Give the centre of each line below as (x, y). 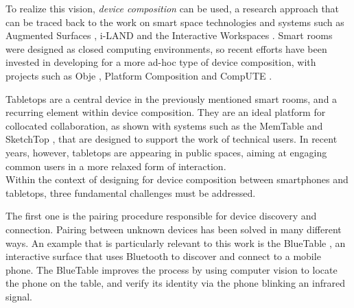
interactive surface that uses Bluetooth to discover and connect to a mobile (163, 256)
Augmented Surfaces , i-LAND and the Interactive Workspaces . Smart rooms (169, 35)
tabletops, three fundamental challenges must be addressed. (131, 192)
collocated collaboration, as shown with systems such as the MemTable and (164, 125)
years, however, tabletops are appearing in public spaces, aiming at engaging (166, 152)
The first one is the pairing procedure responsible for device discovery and (161, 216)
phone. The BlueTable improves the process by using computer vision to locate (172, 269)
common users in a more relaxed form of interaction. (116, 166)
